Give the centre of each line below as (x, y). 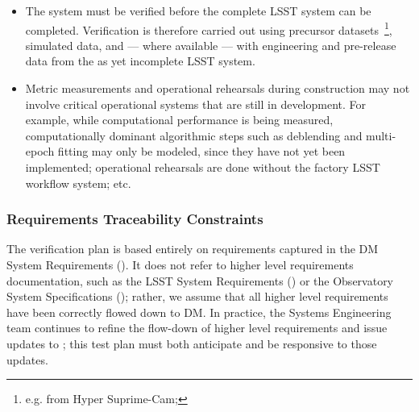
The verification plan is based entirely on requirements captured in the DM (193, 249)
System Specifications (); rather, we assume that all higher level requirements (197, 296)
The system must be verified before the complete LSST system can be (198, 10)
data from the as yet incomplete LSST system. (140, 61)
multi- (381, 135)
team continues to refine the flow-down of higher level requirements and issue (197, 328)
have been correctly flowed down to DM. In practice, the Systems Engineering (199, 312)
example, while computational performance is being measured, (179, 120)
